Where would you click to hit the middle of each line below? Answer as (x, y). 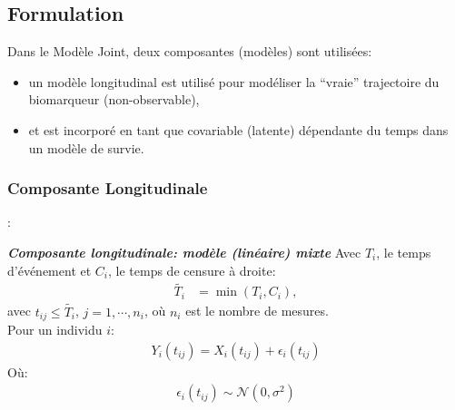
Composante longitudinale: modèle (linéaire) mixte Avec (184, 252)
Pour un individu (55, 330)
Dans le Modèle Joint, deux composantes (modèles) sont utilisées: (190, 51)
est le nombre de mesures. (257, 311)
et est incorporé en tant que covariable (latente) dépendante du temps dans (238, 129)
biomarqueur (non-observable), (114, 99)
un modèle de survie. (86, 147)
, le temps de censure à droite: (192, 270)
